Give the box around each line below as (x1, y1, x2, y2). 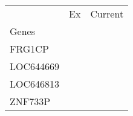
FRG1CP (10, 42, 49, 56)
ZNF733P (10, 94, 51, 108)
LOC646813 (10, 77, 60, 91)
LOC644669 (10, 59, 60, 73)
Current (90, 7, 124, 21)
